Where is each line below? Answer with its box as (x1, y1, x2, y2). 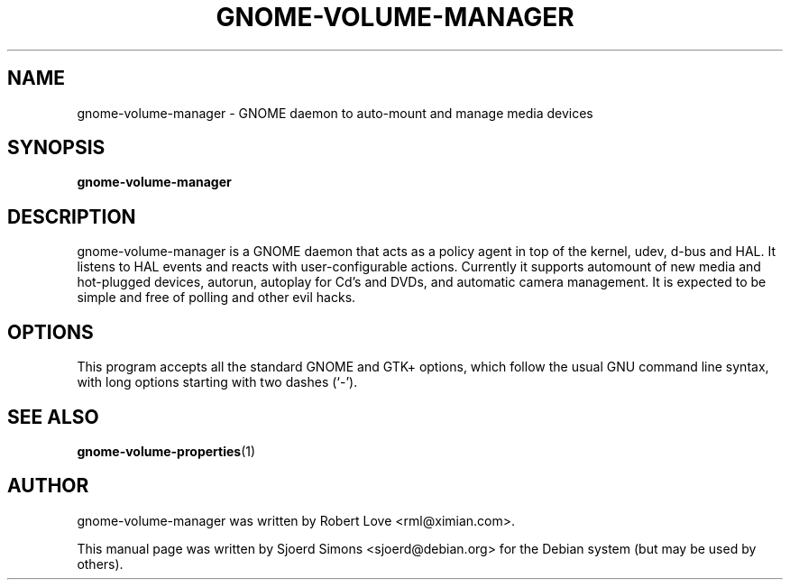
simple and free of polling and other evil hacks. (77, 289, 356, 306)
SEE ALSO (7, 405, 99, 428)
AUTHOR (7, 474, 89, 498)
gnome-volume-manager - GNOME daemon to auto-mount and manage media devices (77, 105, 593, 121)
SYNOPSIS (7, 136, 106, 160)
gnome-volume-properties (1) (77, 443, 256, 459)
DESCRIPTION (7, 205, 136, 228)
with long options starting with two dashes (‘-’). (77, 374, 358, 390)
